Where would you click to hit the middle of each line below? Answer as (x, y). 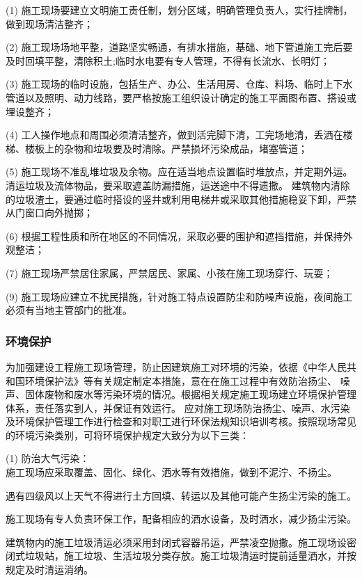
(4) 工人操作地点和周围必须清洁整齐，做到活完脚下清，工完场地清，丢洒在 (174, 135)
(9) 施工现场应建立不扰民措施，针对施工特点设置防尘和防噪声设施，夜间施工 (179, 296)
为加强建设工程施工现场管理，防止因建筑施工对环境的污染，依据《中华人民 (176, 366)
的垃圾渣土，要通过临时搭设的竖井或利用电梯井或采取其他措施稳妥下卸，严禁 (181, 199)
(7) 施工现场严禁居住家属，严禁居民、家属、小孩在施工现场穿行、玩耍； (170, 272)
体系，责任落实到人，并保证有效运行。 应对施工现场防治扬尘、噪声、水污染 (178, 407)
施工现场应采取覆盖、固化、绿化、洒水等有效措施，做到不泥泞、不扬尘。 (171, 472)
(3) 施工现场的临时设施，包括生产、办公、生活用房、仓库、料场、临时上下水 (179, 84)
